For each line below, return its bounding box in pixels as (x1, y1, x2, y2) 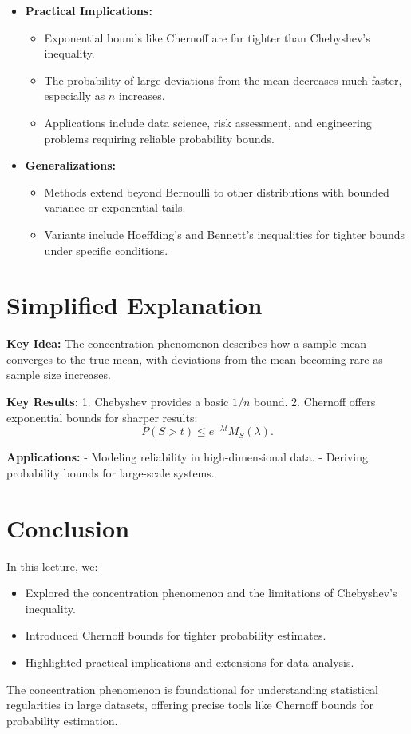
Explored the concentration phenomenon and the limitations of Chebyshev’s (25, 584, 397, 601)
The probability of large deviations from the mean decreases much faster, (44, 71, 402, 88)
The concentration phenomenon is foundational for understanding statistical (6, 680, 378, 697)
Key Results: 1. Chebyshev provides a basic (6, 393, 229, 410)
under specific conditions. (44, 241, 168, 258)
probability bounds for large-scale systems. (6, 464, 215, 481)
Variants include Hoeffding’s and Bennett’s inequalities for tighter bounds (44, 225, 405, 242)
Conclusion (6, 511, 130, 544)
